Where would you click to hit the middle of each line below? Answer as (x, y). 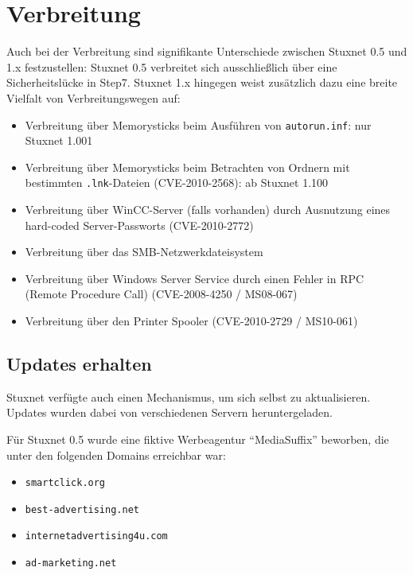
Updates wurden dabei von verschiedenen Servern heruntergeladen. (169, 412)
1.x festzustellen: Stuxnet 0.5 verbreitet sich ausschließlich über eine (172, 66)
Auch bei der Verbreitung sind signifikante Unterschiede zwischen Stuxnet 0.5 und (207, 51)
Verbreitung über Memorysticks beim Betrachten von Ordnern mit (187, 167)
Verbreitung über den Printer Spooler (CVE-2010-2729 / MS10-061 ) (191, 320)
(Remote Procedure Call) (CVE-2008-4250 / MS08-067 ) (161, 294)
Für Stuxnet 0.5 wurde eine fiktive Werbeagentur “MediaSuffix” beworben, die (198, 439)
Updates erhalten (79, 363)
